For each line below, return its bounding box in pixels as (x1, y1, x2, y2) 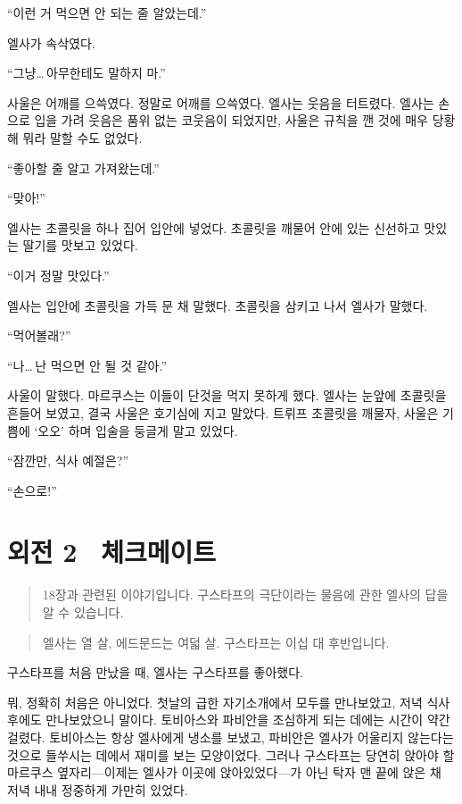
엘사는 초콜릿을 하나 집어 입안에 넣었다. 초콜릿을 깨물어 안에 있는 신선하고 (7, 218, 420, 237)
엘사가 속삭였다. (7, 33, 95, 52)
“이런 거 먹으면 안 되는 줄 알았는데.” (7, 4, 207, 21)
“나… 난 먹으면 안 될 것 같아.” (7, 356, 167, 374)
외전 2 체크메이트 (7, 533, 216, 570)
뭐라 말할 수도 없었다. (22, 128, 143, 147)
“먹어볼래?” (7, 326, 71, 345)
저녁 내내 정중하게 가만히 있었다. (7, 780, 188, 799)
